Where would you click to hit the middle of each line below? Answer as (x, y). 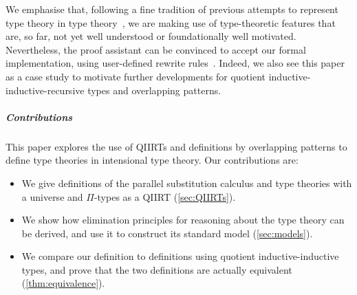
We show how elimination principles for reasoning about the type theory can (183, 220)
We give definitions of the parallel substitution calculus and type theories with (187, 183)
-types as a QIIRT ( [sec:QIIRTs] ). (165, 196)
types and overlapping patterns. (154, 90)
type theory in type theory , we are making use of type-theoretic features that (171, 22)
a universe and (52, 196)
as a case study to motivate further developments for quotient (136, 76)
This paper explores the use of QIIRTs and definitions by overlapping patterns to (176, 146)
